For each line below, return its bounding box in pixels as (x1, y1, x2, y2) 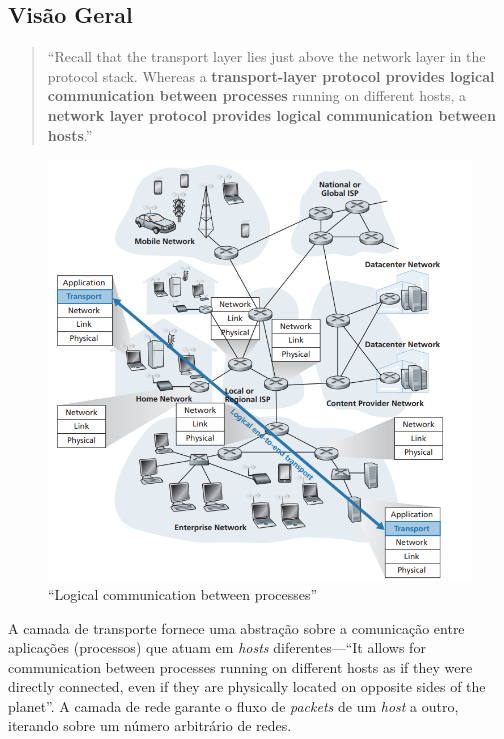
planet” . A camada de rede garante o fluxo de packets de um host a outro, (8, 695, 459, 716)
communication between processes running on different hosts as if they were (8, 656, 473, 677)
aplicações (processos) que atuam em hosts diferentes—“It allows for (8, 637, 426, 658)
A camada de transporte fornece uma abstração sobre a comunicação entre (8, 617, 465, 638)
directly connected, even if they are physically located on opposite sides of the (8, 676, 486, 697)
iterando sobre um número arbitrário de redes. (8, 715, 292, 736)
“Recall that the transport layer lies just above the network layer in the (47, 46, 486, 67)
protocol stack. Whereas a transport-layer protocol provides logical (47, 65, 495, 86)
